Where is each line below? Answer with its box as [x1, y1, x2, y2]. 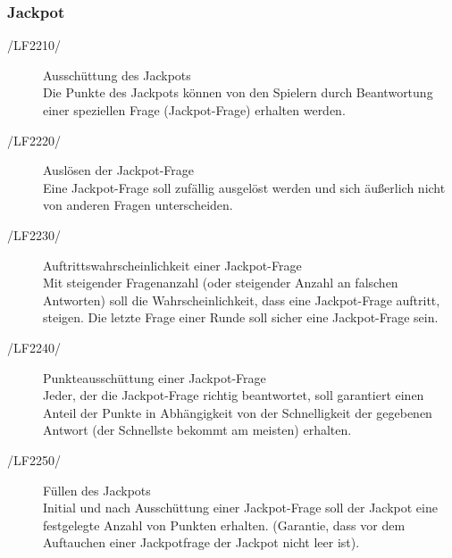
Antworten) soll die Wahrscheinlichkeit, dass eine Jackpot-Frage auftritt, [43, 290, 440, 309]
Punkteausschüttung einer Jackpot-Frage [43, 368, 266, 387]
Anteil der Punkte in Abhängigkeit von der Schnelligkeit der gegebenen [43, 403, 432, 421]
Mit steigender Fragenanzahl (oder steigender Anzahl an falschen [43, 273, 398, 292]
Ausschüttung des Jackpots [43, 65, 191, 84]
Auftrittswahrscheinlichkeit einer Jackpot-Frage [43, 255, 302, 274]
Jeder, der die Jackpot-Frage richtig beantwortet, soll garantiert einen [43, 386, 424, 404]
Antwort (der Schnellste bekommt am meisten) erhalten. [43, 421, 352, 439]
